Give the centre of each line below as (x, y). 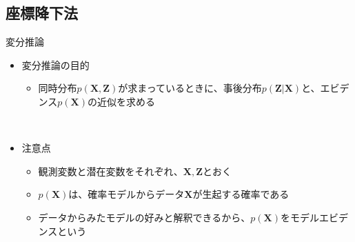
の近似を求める (122, 101)
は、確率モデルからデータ (126, 194)
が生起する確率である (241, 194)
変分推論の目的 (55, 64)
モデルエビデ (319, 217)
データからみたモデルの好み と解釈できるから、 (144, 217)
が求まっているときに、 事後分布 (190, 88)
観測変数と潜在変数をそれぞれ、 (111, 171)
